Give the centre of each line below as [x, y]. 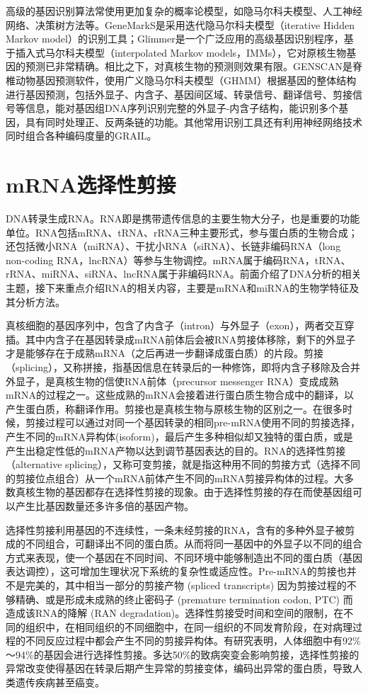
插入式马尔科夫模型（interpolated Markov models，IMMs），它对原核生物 [181, 52]
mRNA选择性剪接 [91, 184]
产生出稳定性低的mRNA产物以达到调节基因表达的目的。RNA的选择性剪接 [176, 450]
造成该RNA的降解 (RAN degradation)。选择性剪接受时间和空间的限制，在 [175, 613]
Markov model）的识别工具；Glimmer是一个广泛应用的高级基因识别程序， [175, 39]
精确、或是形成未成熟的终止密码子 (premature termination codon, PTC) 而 [184, 599]
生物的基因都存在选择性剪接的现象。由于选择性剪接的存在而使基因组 [194, 492]
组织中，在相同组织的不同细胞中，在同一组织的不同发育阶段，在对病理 [189, 626]
